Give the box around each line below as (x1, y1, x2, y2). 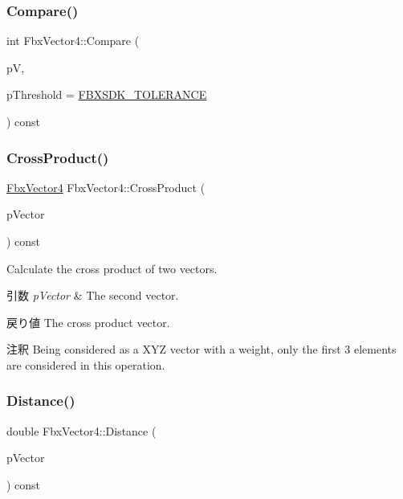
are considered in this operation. (6, 356, 165, 373)
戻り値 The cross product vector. (6, 313, 170, 330)
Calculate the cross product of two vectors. (6, 260, 218, 276)
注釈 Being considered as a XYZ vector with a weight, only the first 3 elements (6, 341, 397, 358)
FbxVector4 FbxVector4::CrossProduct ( (6, 178, 206, 195)
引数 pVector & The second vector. (6, 287, 179, 304)
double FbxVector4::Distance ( (6, 422, 157, 439)
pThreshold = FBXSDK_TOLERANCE (6, 86, 207, 103)
